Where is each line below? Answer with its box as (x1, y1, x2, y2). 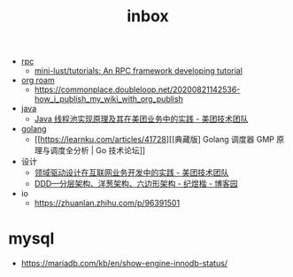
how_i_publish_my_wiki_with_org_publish (34, 94, 183, 104)
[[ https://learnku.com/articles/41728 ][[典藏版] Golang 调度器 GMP (34, 135, 275, 145)
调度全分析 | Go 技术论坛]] (50, 145, 146, 156)
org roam (20, 75, 55, 86)
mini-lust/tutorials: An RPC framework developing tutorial (34, 65, 243, 76)
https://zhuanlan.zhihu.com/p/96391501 (34, 197, 181, 209)
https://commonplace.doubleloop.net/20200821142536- (34, 84, 241, 95)
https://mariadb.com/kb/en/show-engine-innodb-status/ (20, 258, 227, 269)
